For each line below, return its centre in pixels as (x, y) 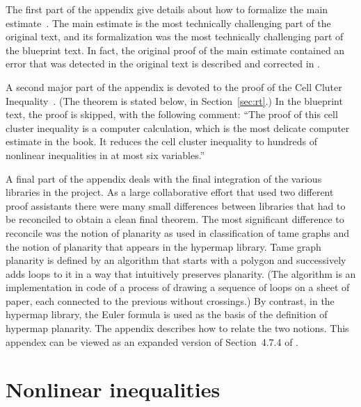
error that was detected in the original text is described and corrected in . (163, 64)
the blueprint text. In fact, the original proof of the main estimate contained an (175, 50)
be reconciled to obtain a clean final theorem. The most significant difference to (175, 219)
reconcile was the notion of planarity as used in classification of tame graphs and (178, 232)
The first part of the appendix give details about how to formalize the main (167, 9)
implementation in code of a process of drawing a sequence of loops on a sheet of (178, 287)
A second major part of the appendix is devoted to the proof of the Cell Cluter (174, 86)
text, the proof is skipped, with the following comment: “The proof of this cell (172, 114)
